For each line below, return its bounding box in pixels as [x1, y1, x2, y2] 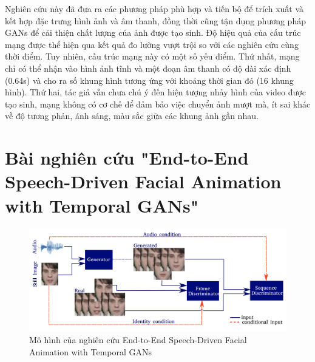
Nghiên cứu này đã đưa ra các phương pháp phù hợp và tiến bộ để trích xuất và [5, 2, 304, 15]
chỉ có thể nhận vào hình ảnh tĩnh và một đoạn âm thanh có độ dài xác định [5, 61, 291, 74]
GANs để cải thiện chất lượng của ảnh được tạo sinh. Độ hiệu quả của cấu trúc [5, 26, 301, 39]
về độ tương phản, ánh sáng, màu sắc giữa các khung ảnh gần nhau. [5, 109, 259, 122]
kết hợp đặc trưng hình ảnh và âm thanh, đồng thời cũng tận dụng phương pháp [5, 14, 306, 27]
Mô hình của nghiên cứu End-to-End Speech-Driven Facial [29, 333, 247, 346]
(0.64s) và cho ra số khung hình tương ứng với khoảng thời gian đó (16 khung [5, 73, 294, 86]
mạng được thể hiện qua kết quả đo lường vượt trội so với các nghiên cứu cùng [5, 38, 299, 50]
